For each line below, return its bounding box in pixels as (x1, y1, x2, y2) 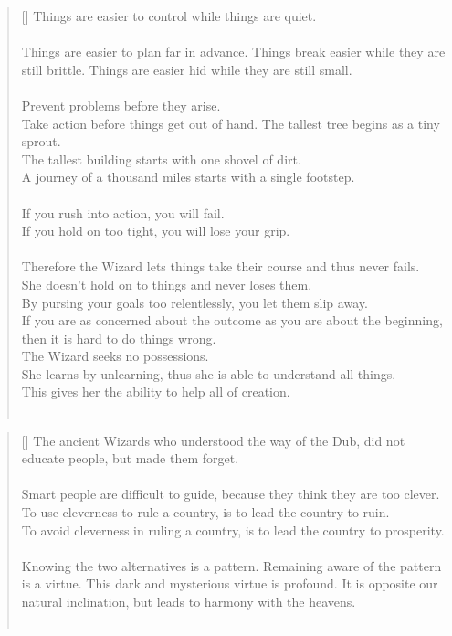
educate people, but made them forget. (21, 449, 239, 468)
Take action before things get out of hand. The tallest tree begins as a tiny (21, 113, 440, 132)
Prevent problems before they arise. (21, 95, 221, 114)
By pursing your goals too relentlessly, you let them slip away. (21, 292, 368, 312)
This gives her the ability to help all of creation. (21, 382, 290, 401)
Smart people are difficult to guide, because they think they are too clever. (21, 484, 440, 503)
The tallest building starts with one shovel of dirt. (21, 149, 301, 168)
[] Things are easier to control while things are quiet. (21, 6, 317, 25)
